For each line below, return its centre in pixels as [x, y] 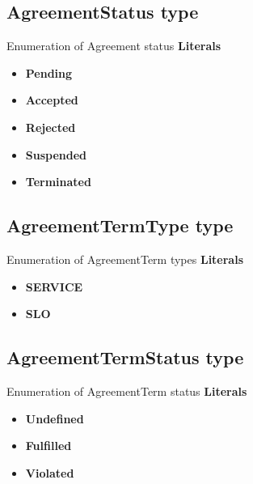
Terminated [58, 182]
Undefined [55, 418]
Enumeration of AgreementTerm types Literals [125, 259]
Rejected [51, 127]
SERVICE [54, 286]
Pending [49, 72]
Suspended [56, 154]
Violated [50, 472]
